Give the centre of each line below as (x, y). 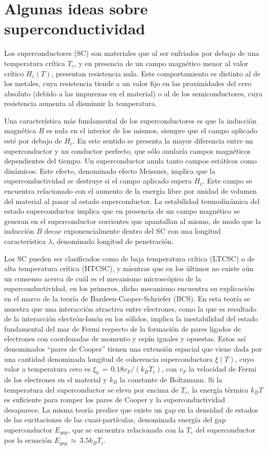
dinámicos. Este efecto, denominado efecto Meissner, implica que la (110, 170)
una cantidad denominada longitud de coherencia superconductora (109, 359)
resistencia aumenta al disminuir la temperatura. (81, 103)
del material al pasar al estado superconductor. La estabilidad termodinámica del (132, 201)
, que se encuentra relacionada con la (126, 429)
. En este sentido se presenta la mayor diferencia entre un (163, 141)
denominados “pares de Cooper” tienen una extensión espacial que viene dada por (133, 348)
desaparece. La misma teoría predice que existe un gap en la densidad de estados (131, 409)
